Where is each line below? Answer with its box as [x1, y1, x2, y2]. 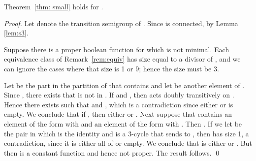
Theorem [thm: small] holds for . [4, 1, 103, 11]
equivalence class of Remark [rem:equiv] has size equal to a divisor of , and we [4, 54, 241, 64]
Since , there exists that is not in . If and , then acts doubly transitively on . [4, 90, 234, 100]
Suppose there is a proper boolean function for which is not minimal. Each [4, 44, 229, 54]
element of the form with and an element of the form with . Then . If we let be [4, 118, 242, 129]
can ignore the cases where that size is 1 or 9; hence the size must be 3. [4, 63, 219, 73]
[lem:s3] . [4, 28, 29, 38]
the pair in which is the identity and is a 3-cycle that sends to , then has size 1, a [4, 128, 249, 138]
